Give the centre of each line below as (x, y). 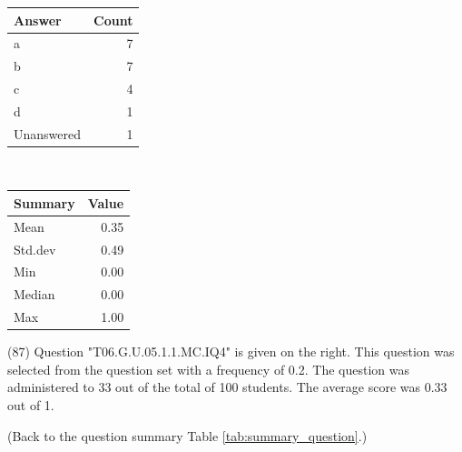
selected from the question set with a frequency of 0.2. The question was (208, 369)
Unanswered (48, 133)
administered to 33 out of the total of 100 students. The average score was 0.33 (227, 387)
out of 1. (31, 405)
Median (34, 294)
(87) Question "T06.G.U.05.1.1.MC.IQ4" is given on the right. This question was (231, 352)
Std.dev (35, 249)
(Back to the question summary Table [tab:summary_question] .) (187, 435)
